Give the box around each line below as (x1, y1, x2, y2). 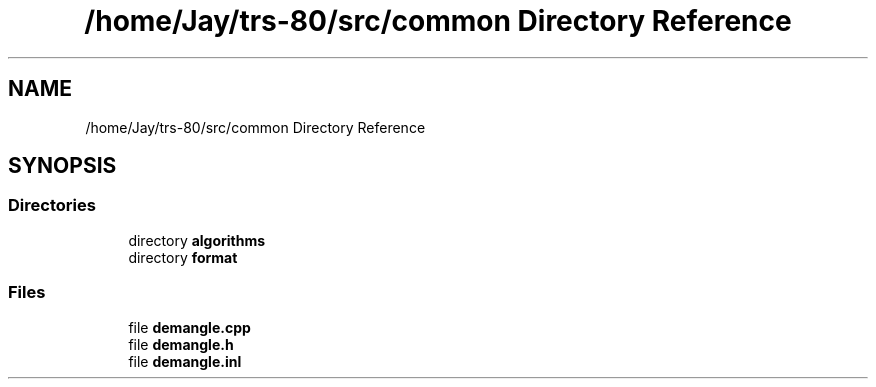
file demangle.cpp (128, 318, 251, 336)
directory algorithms (128, 231, 266, 249)
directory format (128, 248, 238, 266)
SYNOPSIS (8, 153, 117, 179)
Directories (8, 195, 96, 216)
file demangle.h (128, 335, 234, 353)
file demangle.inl (128, 352, 242, 370)
